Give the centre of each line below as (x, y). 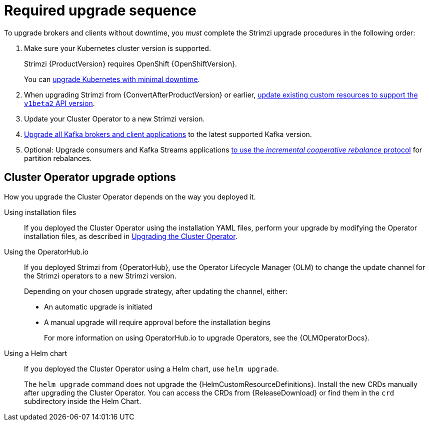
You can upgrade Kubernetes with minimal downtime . (112, 79)
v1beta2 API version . (59, 103)
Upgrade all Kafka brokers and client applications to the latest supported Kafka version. (168, 134)
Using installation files (40, 212)
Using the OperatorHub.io (46, 251)
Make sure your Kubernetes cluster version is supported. (117, 48)
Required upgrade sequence (100, 10)
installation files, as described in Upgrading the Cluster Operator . (131, 236)
